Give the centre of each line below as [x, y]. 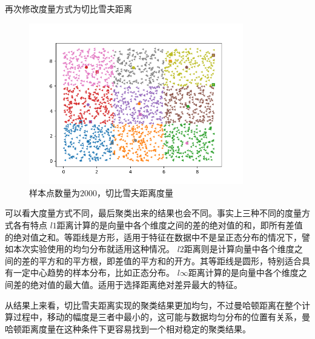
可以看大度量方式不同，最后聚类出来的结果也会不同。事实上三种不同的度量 [153, 213]
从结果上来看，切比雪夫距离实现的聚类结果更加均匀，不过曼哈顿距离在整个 [153, 305]
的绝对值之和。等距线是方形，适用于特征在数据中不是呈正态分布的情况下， [153, 237]
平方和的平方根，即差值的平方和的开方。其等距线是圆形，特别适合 [170, 260]
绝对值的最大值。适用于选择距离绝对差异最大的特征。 [136, 284]
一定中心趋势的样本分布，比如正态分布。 [94, 272]
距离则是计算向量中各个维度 [239, 249]
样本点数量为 [55, 192]
